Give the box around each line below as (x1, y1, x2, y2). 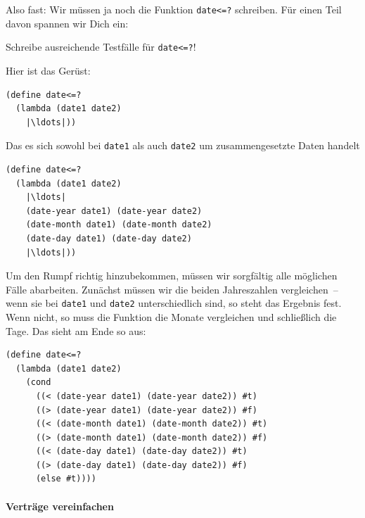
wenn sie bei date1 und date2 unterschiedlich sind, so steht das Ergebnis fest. (6, 296, 342, 310)
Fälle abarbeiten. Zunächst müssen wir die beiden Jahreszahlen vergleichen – (6, 282, 338, 296)
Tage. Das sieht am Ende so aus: (6, 323, 146, 338)
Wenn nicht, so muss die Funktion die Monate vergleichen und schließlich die (6, 309, 337, 324)
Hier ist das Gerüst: (6, 63, 91, 77)
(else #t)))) (35, 474, 96, 484)
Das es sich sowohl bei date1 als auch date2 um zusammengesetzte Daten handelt (6, 138, 360, 153)
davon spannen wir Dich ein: (6, 15, 129, 30)
